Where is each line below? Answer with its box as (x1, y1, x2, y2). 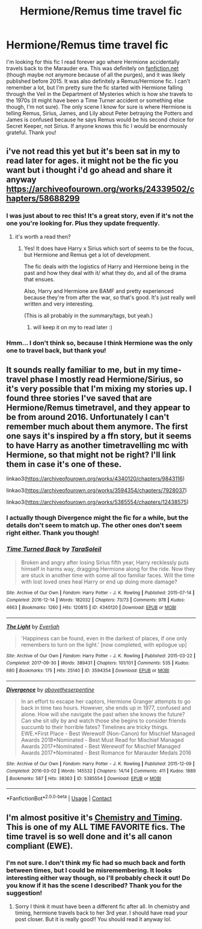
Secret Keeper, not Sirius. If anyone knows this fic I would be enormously (6, 122, 188, 129)
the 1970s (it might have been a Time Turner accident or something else (6, 97, 185, 104)
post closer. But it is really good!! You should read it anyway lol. (14, 915, 172, 922)
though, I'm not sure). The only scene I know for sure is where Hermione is (6, 103, 192, 110)
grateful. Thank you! (6, 129, 57, 136)
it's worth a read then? (14, 233, 71, 240)
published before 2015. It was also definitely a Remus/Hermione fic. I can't (6, 77, 191, 85)
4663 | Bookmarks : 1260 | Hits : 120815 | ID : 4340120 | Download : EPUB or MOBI (6, 604, 176, 611)
